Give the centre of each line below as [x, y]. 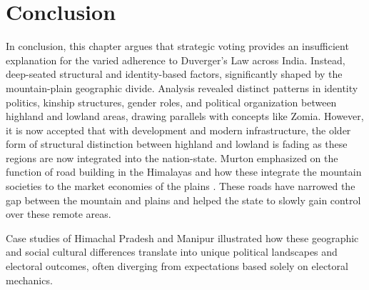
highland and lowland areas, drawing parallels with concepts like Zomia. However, [185, 116]
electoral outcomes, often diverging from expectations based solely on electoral [177, 266]
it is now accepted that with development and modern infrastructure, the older [178, 130]
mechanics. [29, 280]
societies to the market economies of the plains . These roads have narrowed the [181, 186]
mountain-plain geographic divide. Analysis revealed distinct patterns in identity [182, 87]
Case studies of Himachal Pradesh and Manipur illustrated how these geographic [182, 237]
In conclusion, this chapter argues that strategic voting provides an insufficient [177, 46]
